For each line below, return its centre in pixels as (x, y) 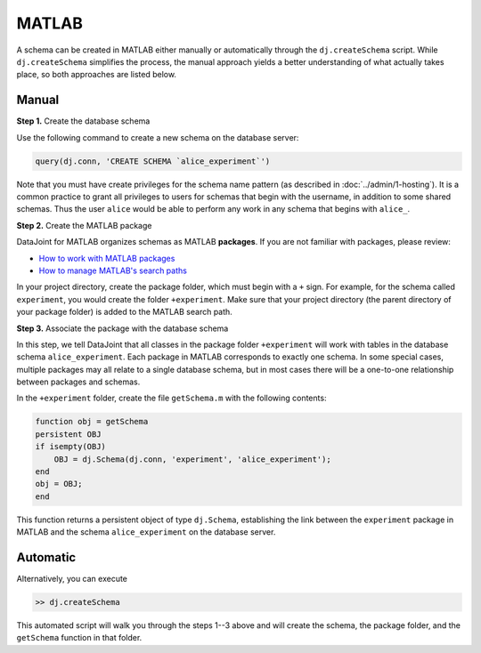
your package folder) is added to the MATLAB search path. (125, 312)
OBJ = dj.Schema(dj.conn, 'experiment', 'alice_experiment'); (192, 459)
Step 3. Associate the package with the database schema (122, 328)
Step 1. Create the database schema (83, 121)
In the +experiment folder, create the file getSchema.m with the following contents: (171, 398)
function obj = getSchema (92, 422)
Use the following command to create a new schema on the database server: (158, 137)
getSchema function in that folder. (79, 638)
